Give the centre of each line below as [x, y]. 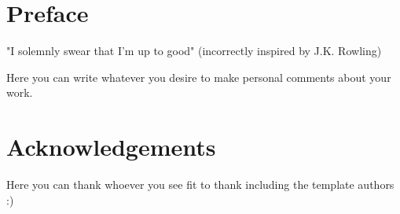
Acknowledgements [111, 147]
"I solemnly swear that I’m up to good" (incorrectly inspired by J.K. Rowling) [194, 51]
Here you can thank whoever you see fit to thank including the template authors [200, 184]
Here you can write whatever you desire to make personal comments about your [199, 77]
